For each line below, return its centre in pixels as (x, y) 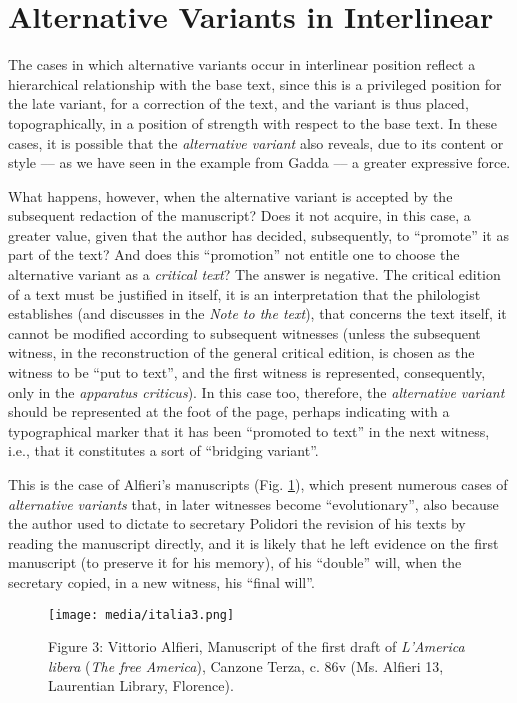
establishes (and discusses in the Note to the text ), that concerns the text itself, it (257, 313)
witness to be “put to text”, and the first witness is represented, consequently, (247, 372)
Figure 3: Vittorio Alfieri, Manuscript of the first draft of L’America (256, 646)
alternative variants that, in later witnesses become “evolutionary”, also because (253, 503)
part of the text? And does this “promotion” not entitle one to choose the (234, 254)
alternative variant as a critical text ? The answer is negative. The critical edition (254, 274)
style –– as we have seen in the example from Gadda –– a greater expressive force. (259, 162)
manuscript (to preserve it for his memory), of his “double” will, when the (235, 562)
